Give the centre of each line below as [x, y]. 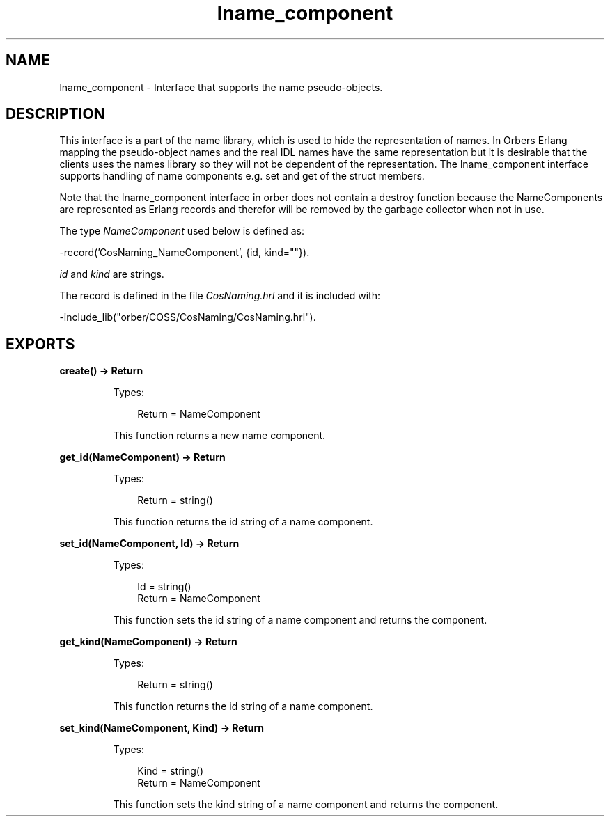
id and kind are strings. [112, 274]
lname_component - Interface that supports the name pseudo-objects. [221, 87]
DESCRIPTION [55, 114]
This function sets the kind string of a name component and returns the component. [306, 805]
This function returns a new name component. [219, 436]
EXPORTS [40, 344]
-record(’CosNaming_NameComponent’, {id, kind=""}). [185, 253]
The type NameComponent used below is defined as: [182, 231]
